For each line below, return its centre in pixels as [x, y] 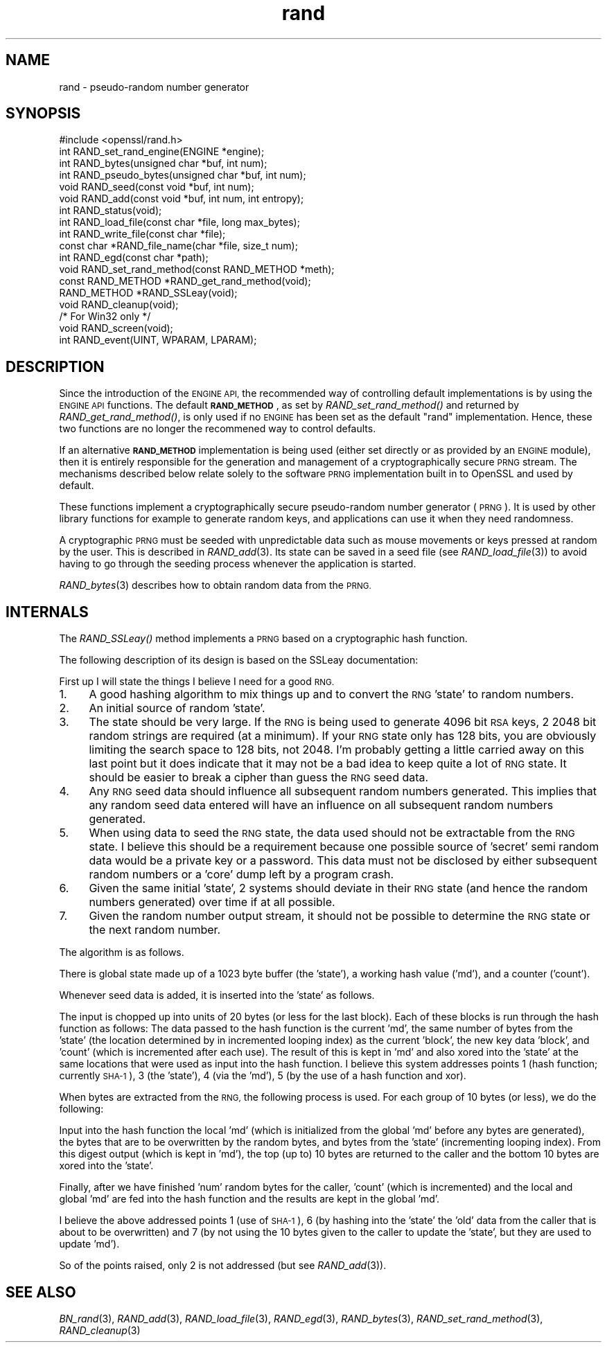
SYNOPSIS [43, 114]
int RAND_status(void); [111, 211]
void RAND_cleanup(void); [119, 305]
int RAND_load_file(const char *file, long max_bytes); [179, 222]
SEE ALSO [41, 1292]
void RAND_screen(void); [116, 328]
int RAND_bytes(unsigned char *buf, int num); [163, 163]
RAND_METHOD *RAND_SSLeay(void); [148, 293]
